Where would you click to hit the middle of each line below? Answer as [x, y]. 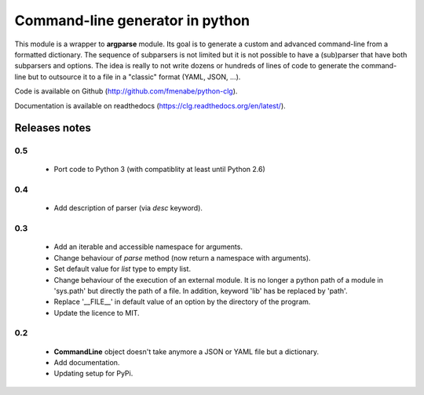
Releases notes [53, 128]
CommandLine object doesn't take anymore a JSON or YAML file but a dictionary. [186, 351]
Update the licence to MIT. [97, 313]
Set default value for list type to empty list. [122, 269]
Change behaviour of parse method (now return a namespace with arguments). [182, 258]
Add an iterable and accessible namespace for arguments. [148, 247]
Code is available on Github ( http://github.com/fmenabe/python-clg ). [126, 91]
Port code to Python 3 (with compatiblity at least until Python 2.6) [160, 170]
